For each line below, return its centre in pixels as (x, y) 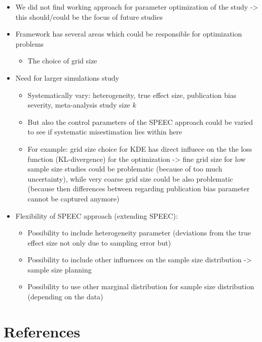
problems (30, 43)
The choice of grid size (62, 61)
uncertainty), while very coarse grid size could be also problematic (130, 178)
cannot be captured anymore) (73, 198)
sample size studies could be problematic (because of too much (125, 169)
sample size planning (60, 269)
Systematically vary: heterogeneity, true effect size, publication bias (132, 95)
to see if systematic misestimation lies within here (105, 132)
